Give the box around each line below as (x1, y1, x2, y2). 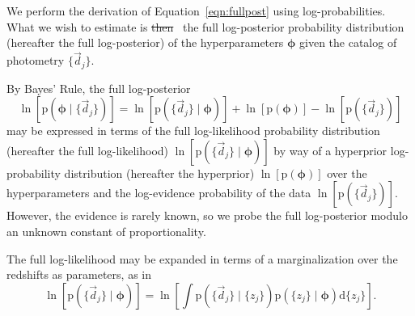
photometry (6, 52, 65, 69)
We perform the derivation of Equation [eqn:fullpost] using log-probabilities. (6, 2, 386, 19)
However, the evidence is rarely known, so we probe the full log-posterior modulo (6, 207, 408, 224)
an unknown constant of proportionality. (6, 223, 206, 240)
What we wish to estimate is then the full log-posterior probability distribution (6, 18, 404, 35)
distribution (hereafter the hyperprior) (64, 164, 255, 181)
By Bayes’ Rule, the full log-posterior (6, 79, 191, 96)
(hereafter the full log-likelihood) (6, 141, 169, 158)
